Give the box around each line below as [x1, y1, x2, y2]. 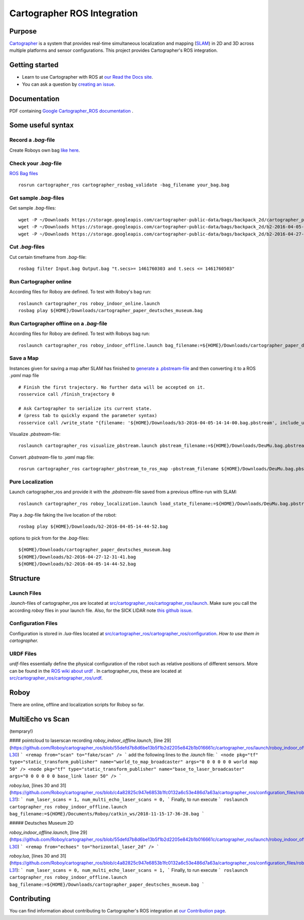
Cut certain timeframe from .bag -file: [9, 254, 87, 260]
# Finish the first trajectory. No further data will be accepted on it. [18, 384, 206, 390]
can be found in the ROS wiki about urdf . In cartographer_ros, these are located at [9, 668, 182, 674]
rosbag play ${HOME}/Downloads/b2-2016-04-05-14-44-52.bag [18, 524, 168, 530]
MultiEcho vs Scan [9, 714, 69, 723]
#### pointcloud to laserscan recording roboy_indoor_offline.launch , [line [9, 737, 163, 743]
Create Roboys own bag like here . [9, 147, 80, 153]
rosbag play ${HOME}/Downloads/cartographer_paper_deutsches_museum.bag [18, 308, 203, 314]
